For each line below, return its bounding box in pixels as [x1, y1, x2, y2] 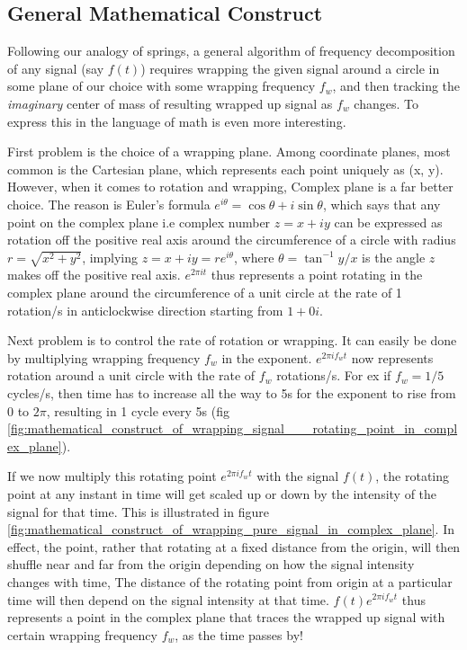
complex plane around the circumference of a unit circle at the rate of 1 [7, 283, 402, 302]
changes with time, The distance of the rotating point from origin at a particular [7, 572, 453, 591]
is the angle [362, 247, 426, 266]
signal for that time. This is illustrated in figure [7, 502, 269, 521]
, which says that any [322, 194, 441, 213]
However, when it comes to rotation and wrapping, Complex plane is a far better [7, 177, 454, 196]
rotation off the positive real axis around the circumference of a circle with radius [7, 230, 456, 249]
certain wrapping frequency [7, 625, 157, 644]
